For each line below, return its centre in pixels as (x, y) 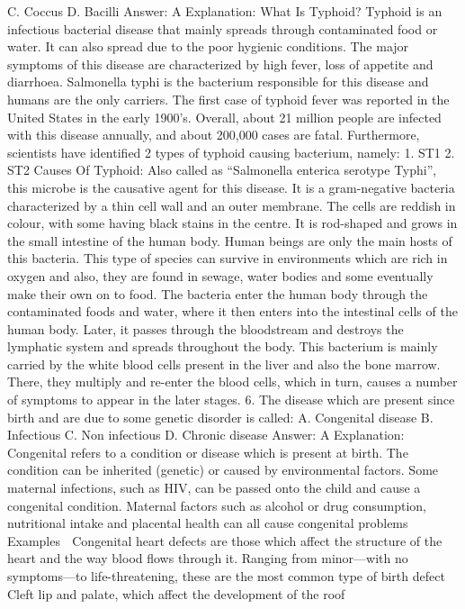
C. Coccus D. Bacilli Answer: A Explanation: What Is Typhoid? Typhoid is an (225, 11)
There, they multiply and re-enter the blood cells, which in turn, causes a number (232, 382)
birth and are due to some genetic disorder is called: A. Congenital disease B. (220, 417)
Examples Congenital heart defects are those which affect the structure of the (225, 540)
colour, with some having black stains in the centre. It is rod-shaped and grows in (232, 223)
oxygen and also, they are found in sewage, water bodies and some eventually (220, 275)
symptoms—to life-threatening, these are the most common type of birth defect (226, 576)
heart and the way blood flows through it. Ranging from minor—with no (208, 558)
